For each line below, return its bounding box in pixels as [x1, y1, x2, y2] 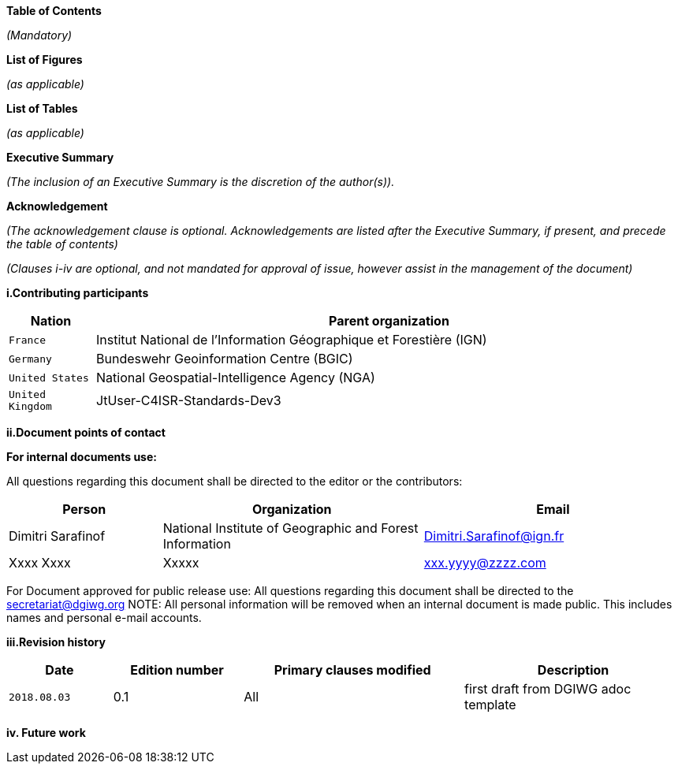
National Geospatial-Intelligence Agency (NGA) [96, 370, 375, 385]
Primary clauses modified [274, 662, 431, 678]
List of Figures [6, 53, 83, 66]
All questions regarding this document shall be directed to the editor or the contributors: [6, 474, 463, 488]
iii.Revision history [6, 635, 106, 649]
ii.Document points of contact [6, 426, 166, 439]
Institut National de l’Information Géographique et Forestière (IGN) [96, 332, 487, 348]
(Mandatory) [6, 28, 73, 42]
